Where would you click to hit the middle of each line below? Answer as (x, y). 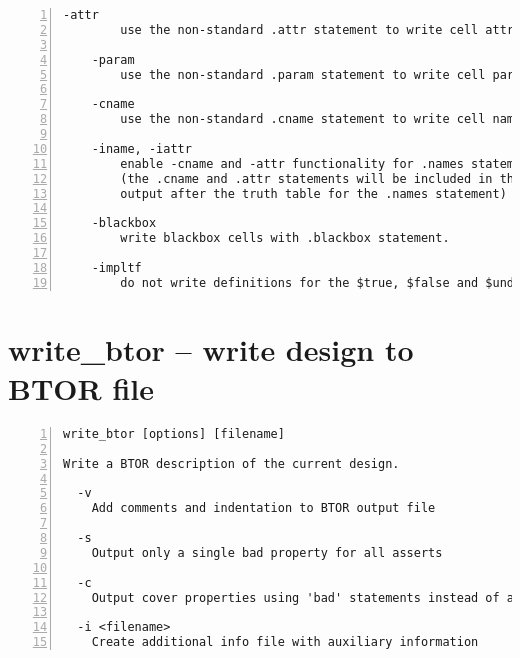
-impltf (116, 267)
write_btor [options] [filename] (174, 433)
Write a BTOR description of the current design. (231, 463)
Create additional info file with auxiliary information (285, 642)
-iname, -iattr (141, 148)
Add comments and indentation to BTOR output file (263, 508)
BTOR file (81, 388)
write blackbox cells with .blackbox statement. (285, 238)
